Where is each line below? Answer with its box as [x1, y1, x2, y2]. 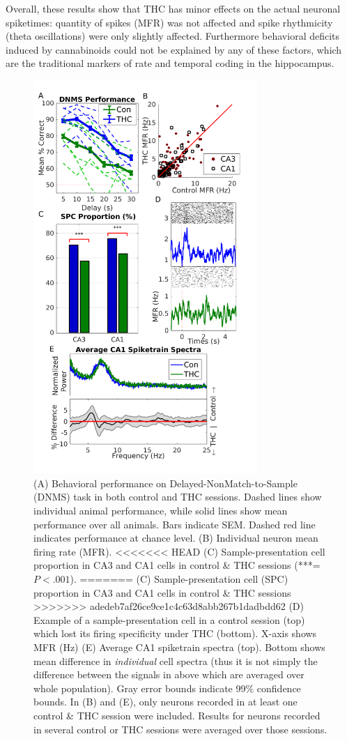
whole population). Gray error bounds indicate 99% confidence [33, 680, 301, 695]
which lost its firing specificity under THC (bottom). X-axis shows [33, 626, 317, 641]
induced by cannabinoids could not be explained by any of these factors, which [6, 42, 342, 56]
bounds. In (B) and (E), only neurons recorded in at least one [33, 694, 298, 709]
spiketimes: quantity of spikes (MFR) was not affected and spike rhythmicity [6, 15, 333, 29]
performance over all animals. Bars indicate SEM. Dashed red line [33, 517, 316, 531]
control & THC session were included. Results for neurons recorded [33, 708, 321, 722]
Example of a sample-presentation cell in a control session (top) [33, 612, 305, 627]
